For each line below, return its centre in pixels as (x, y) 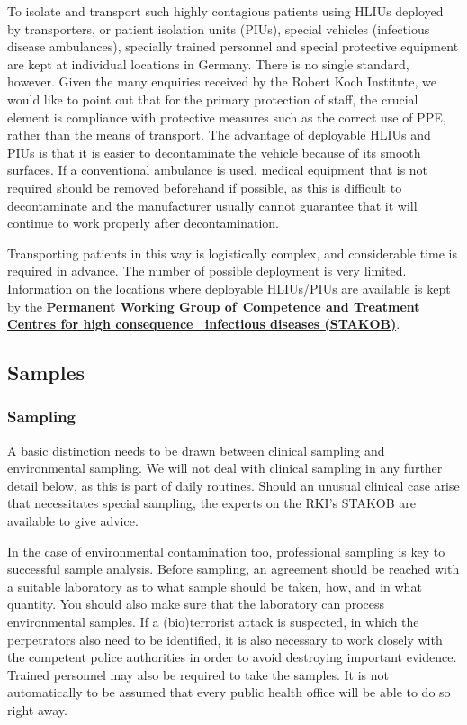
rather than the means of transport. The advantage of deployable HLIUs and (219, 135)
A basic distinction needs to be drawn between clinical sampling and (196, 450)
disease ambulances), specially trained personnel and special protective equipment (233, 46)
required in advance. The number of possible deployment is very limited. (207, 271)
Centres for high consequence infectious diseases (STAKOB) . (204, 324)
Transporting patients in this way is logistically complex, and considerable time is (232, 253)
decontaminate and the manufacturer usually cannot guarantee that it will (212, 205)
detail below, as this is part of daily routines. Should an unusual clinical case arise (233, 485)
